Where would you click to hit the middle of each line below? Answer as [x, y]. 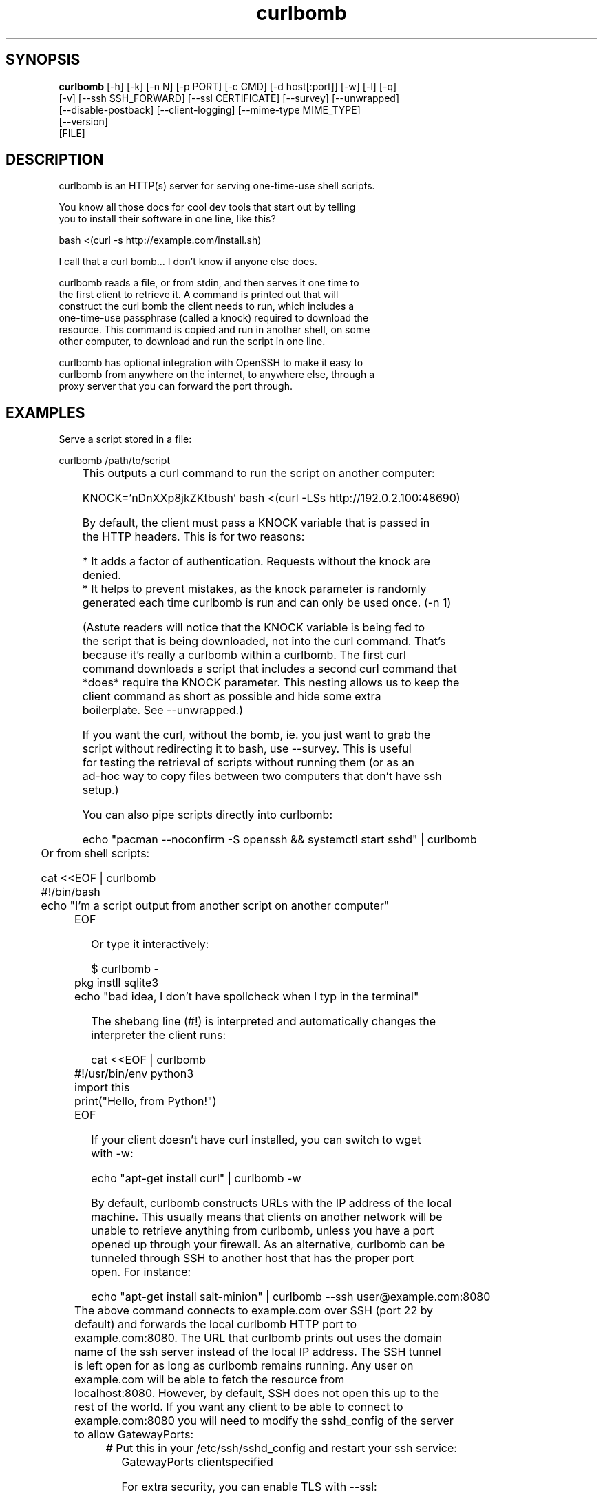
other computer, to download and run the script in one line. [192, 342]
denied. [102, 575]
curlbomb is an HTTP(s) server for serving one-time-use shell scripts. [217, 186]
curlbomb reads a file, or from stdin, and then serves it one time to [209, 283]
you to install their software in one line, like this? [167, 219]
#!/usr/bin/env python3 [134, 1074]
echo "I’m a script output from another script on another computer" [215, 906]
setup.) [100, 790]
